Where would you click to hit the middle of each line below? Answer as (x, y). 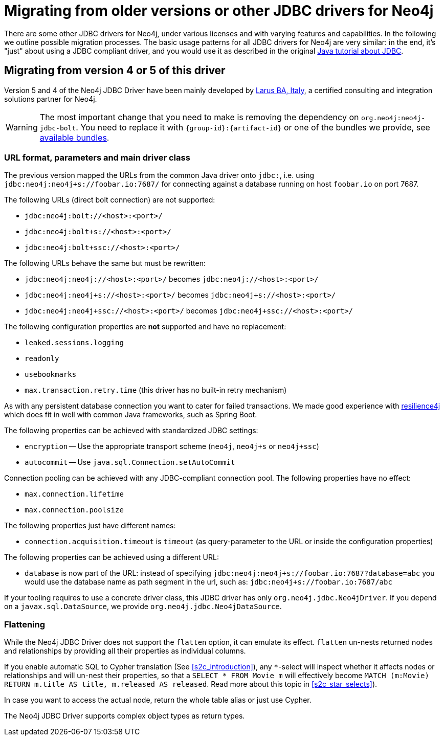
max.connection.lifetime (74, 494)
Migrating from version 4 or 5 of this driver (115, 71)
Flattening (25, 624)
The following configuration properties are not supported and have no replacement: (145, 327)
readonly (42, 359)
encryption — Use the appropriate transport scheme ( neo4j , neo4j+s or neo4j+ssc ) (172, 446)
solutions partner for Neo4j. (51, 99)
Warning (22, 127)
